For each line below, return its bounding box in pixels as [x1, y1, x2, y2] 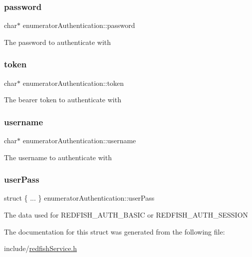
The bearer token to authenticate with [4, 94, 121, 105]
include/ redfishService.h [4, 243, 77, 254]
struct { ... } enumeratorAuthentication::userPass [4, 193, 155, 203]
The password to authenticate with [4, 36, 111, 47]
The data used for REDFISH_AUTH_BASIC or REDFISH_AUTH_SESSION [4, 210, 249, 220]
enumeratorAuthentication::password [22, 20, 135, 30]
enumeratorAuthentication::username [22, 135, 136, 146]
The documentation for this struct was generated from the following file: [4, 226, 225, 237]
